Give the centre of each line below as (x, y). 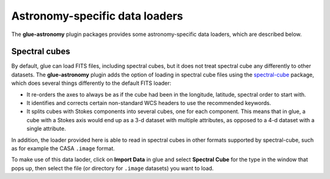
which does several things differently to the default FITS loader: (91, 83)
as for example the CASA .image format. (63, 148)
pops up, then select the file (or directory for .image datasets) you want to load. (112, 168)
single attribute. (46, 129)
